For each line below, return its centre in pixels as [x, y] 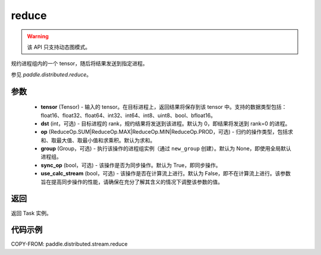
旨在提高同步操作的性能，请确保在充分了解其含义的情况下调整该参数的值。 [132, 182]
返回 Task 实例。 [31, 213]
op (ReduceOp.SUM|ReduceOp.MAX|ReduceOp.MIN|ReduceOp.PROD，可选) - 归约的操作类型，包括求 [167, 132]
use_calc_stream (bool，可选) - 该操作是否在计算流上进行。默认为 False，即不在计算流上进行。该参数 [166, 174]
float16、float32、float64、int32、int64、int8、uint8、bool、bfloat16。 [128, 115]
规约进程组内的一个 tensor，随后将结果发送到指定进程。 [79, 64]
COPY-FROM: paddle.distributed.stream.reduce [69, 244]
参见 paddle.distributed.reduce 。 [51, 74]
